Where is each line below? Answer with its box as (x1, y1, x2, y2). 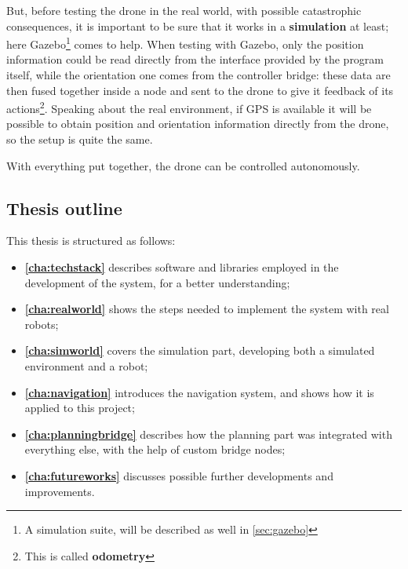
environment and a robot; (24, 358, 148, 374)
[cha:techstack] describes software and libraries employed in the (24, 259, 339, 275)
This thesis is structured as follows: (6, 232, 176, 249)
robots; (24, 316, 59, 332)
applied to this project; (24, 399, 135, 416)
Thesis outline (6, 195, 122, 220)
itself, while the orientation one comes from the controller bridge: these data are (6, 67, 391, 83)
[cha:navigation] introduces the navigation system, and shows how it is (24, 384, 374, 400)
